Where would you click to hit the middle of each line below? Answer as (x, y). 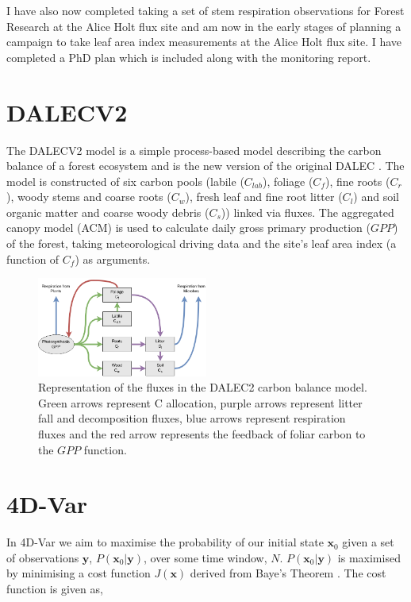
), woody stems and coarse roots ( (89, 197)
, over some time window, (205, 557)
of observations (43, 557)
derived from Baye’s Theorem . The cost (288, 573)
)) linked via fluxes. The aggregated (307, 212)
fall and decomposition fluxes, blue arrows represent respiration (192, 418)
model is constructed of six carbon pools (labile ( (125, 181)
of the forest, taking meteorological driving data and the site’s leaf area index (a (202, 243)
